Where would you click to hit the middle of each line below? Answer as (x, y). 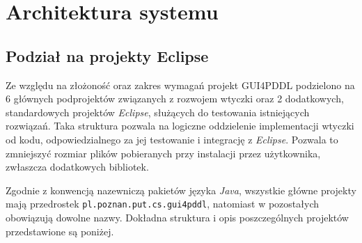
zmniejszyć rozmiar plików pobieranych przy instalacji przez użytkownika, (163, 153)
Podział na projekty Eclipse (107, 55)
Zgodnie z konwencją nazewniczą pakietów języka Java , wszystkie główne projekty (181, 190)
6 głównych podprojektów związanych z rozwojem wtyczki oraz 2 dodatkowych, (175, 99)
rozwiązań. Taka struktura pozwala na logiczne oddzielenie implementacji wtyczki (180, 126)
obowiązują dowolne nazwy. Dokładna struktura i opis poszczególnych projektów (177, 217)
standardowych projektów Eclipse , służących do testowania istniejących (158, 112)
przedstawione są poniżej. (60, 231)
